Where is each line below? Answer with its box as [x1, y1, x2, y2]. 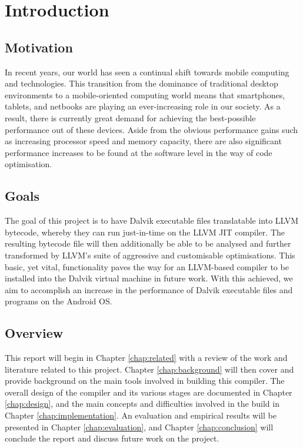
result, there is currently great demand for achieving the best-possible [5, 111, 256, 124]
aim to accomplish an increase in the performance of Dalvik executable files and [5, 283, 293, 296]
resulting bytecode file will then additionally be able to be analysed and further [5, 237, 291, 250]
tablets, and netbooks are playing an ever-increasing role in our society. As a [5, 100, 281, 112]
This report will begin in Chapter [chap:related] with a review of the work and [5, 351, 288, 364]
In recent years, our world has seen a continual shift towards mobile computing [5, 65, 289, 78]
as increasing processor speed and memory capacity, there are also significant [5, 135, 282, 147]
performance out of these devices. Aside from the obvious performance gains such [5, 123, 298, 135]
